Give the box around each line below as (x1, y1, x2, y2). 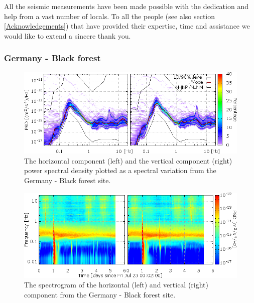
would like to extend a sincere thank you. (4, 30, 131, 41)
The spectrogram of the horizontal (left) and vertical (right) (24, 279, 209, 290)
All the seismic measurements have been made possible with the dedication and (4, 1, 248, 11)
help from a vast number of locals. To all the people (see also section (4, 11, 215, 21)
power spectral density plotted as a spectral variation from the (24, 165, 216, 176)
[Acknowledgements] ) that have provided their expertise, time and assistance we (4, 21, 250, 31)
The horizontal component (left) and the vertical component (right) (24, 155, 232, 166)
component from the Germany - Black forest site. (24, 289, 176, 300)
